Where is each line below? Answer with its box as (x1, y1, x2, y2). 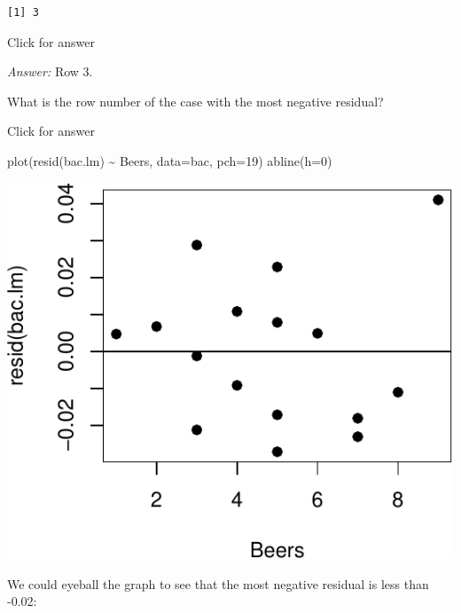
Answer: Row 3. (7, 62, 93, 81)
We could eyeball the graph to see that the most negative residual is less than (7, 574, 429, 593)
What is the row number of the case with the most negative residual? (7, 91, 384, 110)
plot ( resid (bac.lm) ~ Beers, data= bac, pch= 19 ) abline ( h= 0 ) (7, 151, 332, 169)
